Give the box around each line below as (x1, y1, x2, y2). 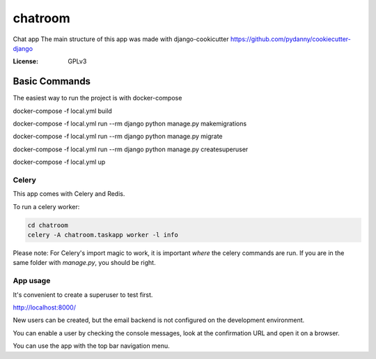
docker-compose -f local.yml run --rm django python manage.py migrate (13, 132, 223, 141)
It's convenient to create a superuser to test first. (13, 290, 153, 299)
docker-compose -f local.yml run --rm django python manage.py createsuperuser (13, 145, 249, 153)
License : (13, 57, 38, 66)
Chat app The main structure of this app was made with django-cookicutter (13, 35, 229, 43)
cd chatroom (27, 221, 69, 229)
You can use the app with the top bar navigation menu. (13, 342, 170, 350)
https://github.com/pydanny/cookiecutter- (230, 35, 352, 43)
